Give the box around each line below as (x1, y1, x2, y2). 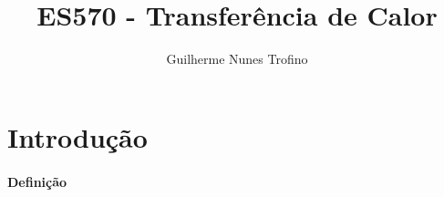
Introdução (7, 118, 148, 155)
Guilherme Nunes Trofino (166, 49, 308, 68)
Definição (7, 171, 67, 191)
